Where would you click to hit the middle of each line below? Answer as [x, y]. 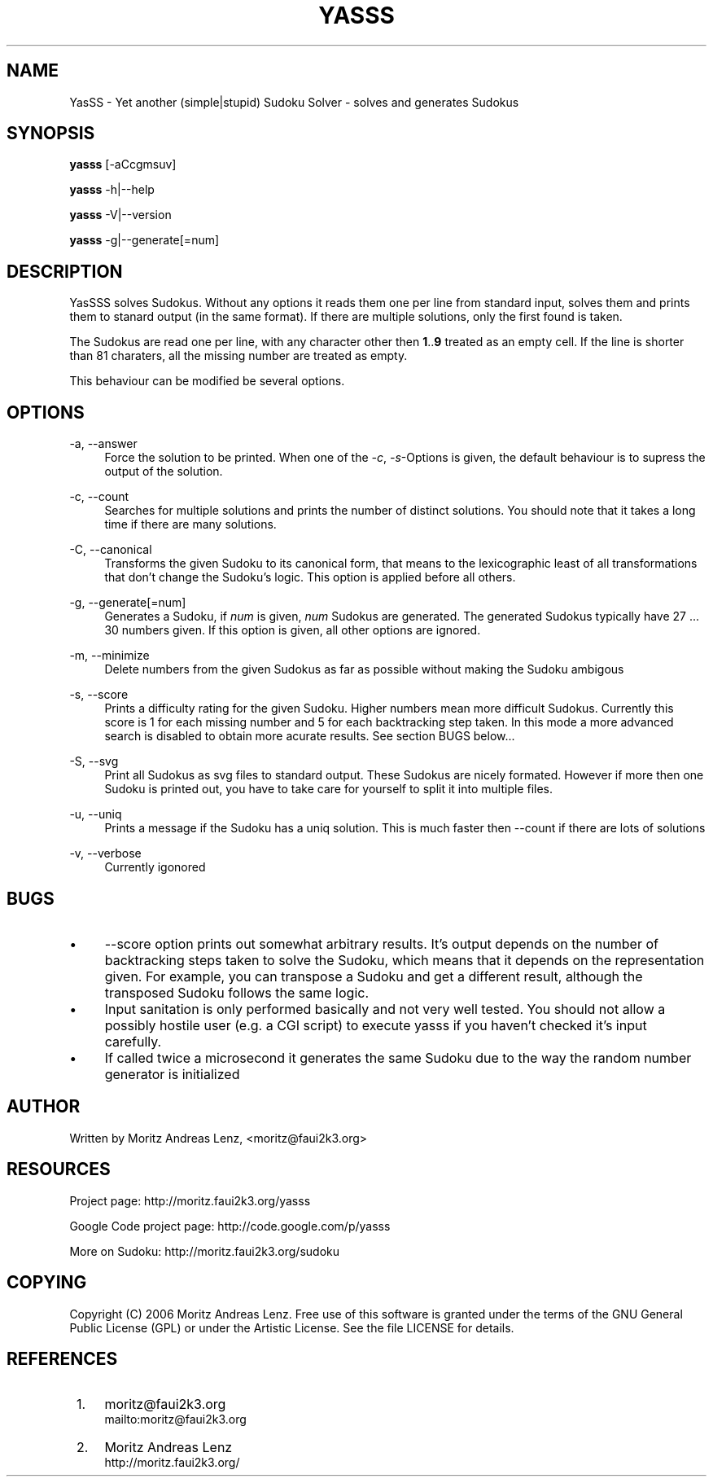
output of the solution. [164, 472]
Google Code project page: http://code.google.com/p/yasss [230, 1226]
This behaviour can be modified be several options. [207, 381]
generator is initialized [172, 1074]
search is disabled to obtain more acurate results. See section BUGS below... [310, 736]
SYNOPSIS [51, 134]
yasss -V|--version [120, 215]
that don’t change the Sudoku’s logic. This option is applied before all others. [310, 577]
